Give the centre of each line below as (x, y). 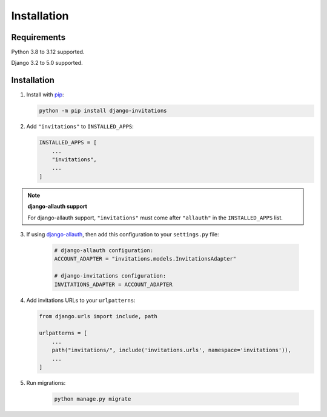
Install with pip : (45, 95)
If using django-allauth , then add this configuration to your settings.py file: (123, 235)
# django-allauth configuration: (104, 251)
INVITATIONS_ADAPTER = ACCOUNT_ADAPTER (113, 284)
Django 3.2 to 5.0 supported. (47, 63)
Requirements (38, 37)
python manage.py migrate (93, 399)
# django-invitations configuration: (110, 276)
